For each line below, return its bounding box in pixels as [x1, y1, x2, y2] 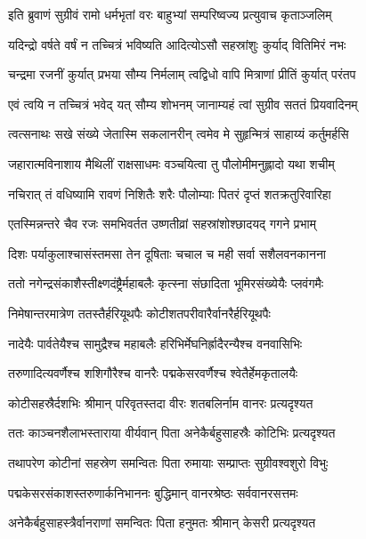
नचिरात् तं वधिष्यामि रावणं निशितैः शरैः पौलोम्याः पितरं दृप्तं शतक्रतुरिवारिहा [8, 184, 331, 203]
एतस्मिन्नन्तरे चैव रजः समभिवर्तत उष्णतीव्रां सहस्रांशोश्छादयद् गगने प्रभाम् [8, 214, 316, 233]
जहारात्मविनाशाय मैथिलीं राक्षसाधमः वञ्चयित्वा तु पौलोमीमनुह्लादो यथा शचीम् [8, 154, 335, 173]
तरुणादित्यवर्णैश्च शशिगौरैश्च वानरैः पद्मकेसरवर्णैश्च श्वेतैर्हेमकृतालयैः [8, 364, 298, 382]
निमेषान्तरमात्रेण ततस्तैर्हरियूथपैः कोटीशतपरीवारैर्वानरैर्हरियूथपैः [8, 303, 271, 322]
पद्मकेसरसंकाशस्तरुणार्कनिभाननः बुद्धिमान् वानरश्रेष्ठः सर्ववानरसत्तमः [8, 483, 298, 502]
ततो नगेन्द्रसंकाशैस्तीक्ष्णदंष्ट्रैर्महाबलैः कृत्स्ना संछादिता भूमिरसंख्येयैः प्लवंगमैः [8, 274, 324, 293]
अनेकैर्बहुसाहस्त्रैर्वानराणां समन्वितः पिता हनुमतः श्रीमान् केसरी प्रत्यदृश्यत [8, 513, 316, 532]
